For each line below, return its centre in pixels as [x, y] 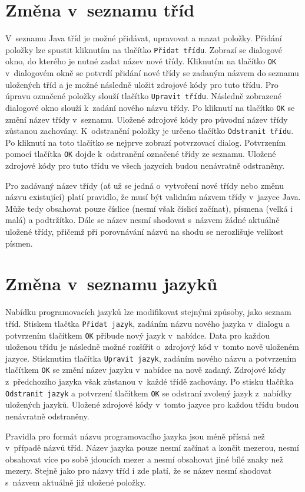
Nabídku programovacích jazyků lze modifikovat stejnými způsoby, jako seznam [148, 312]
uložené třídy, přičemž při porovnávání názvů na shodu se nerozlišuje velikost [145, 231]
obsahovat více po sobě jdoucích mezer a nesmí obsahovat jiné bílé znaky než [144, 459]
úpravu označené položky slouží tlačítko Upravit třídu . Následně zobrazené [143, 96]
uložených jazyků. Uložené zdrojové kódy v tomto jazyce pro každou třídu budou [152, 404]
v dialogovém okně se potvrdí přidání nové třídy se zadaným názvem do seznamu [152, 73]
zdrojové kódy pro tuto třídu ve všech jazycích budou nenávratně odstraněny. [145, 165]
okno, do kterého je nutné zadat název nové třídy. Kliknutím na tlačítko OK [141, 61]
